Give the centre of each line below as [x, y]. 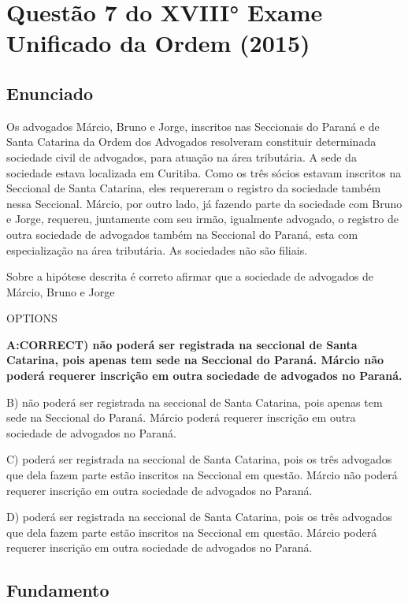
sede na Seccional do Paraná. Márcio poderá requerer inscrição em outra [181, 417]
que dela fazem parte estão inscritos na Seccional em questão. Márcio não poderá [202, 475]
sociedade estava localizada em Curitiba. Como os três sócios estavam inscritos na [204, 172]
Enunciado [50, 93]
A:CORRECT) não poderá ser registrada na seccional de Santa [182, 344]
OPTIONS [32, 318]
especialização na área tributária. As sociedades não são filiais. [157, 249]
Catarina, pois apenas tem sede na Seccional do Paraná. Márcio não [195, 360]
